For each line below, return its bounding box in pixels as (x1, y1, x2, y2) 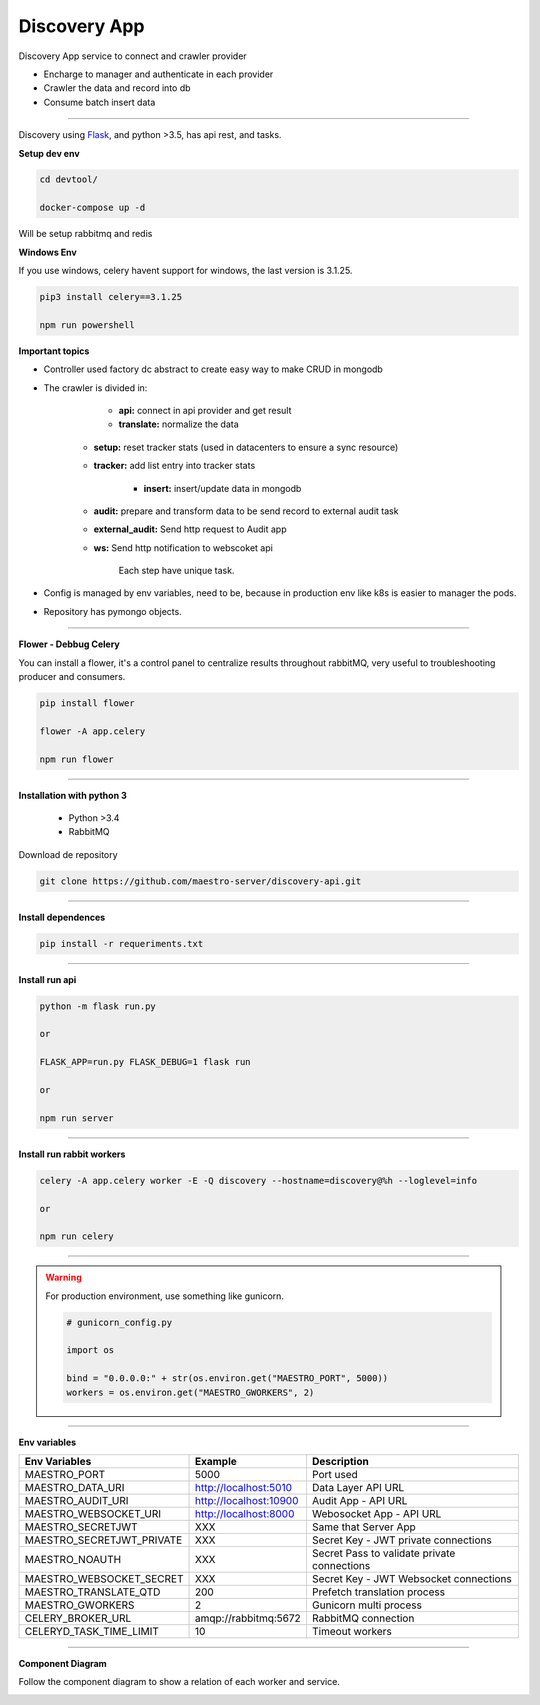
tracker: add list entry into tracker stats (93, 460, 256, 472)
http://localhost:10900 (194, 1494, 299, 1507)
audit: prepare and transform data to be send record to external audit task (93, 505, 399, 517)
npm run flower (39, 753, 114, 765)
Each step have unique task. (118, 565, 235, 577)
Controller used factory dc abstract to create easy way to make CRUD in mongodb (43, 363, 384, 375)
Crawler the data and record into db (43, 82, 191, 94)
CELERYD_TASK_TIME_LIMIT (24, 1625, 160, 1638)
